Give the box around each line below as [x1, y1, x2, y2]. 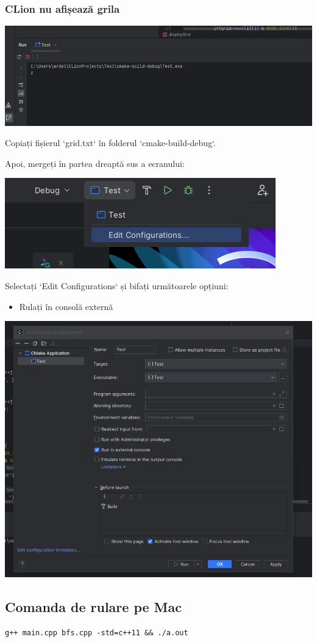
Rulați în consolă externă [19, 300, 113, 312]
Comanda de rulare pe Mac [5, 597, 182, 616]
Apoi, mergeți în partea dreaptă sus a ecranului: [5, 157, 185, 169]
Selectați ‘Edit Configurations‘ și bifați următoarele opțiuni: [5, 279, 229, 292]
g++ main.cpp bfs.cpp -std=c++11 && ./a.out [5, 628, 188, 637]
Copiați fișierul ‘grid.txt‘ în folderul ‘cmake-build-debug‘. [5, 136, 216, 149]
